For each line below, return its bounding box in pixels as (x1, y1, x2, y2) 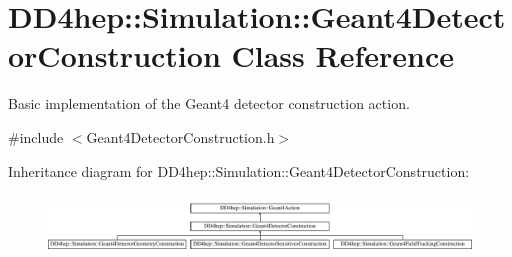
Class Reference (231, 35, 454, 76)
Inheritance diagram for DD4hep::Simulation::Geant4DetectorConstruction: (8, 160, 470, 181)
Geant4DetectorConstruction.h (86, 126, 275, 147)
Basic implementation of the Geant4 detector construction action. (8, 93, 410, 114)
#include (8, 126, 64, 147)
